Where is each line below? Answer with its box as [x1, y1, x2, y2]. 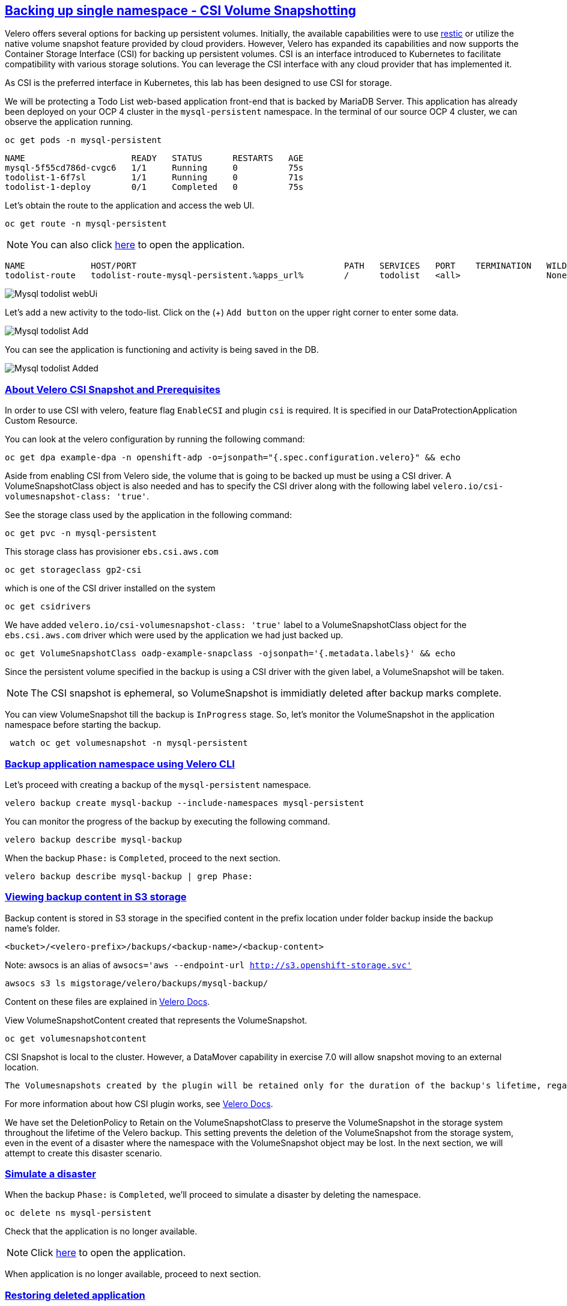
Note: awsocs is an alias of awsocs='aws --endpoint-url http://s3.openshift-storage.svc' [5, 959, 412, 970]
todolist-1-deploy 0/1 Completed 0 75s [5, 182, 304, 192]
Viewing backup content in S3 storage [5, 891, 187, 903]
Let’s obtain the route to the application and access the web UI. [5, 200, 255, 211]
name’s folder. [5, 923, 60, 933]
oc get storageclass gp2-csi [5, 565, 142, 575]
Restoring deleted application [5, 1289, 145, 1301]
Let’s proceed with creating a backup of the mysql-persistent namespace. [5, 779, 311, 790]
